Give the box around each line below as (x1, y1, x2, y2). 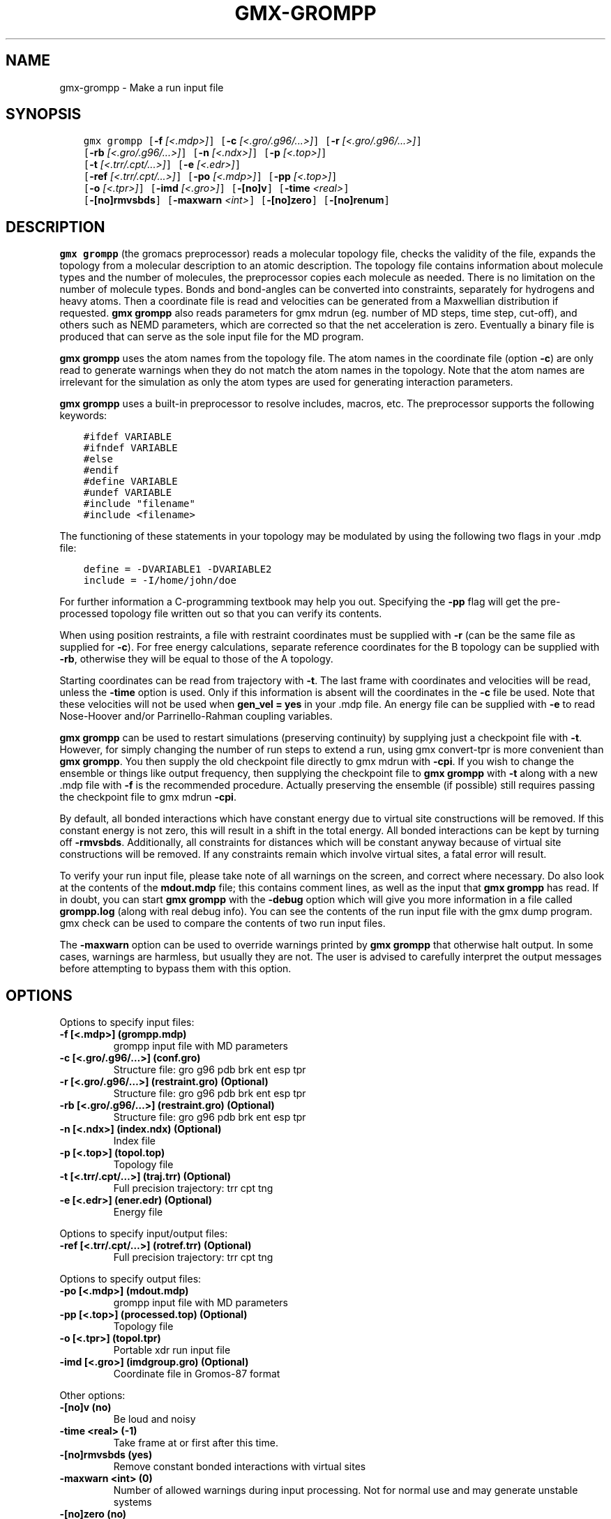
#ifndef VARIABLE (83, 442, 178, 454)
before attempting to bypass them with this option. (59, 962, 292, 975)
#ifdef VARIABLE (83, 431, 172, 443)
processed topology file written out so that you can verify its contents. (59, 607, 382, 620)
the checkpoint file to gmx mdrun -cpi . (59, 791, 236, 803)
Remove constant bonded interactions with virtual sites (113, 1460, 366, 1473)
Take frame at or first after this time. (113, 1437, 278, 1449)
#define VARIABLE (83, 476, 178, 488)
